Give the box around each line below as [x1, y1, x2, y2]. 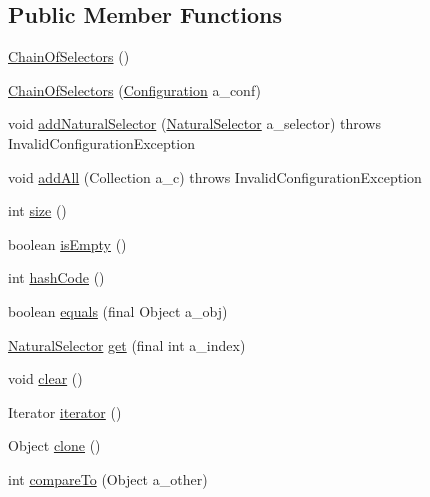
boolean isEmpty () [8, 233, 127, 254]
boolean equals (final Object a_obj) [8, 300, 228, 321]
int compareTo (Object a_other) [8, 468, 208, 489]
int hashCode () [8, 267, 105, 288]
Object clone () [8, 435, 101, 456]
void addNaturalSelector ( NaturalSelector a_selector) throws [8, 113, 381, 134]
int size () [8, 200, 67, 221]
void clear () [8, 368, 83, 389]
